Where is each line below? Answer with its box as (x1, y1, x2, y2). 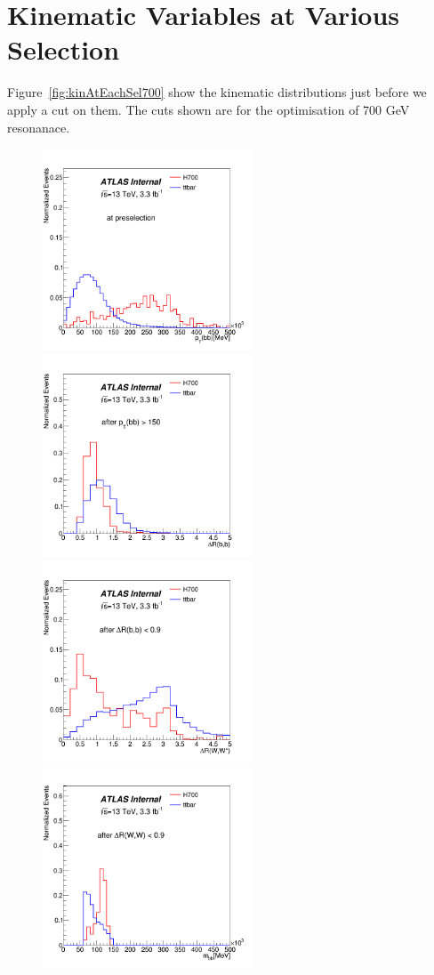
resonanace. (7, 117, 70, 136)
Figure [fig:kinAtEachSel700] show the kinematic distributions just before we (7, 83, 427, 101)
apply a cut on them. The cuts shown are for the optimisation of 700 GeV (7, 100, 410, 118)
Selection (7, 31, 120, 68)
